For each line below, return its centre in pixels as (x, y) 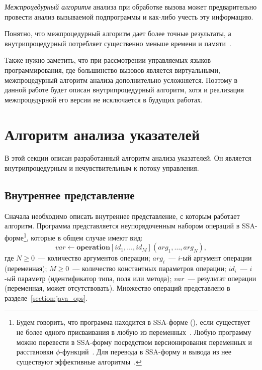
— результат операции (222, 278)
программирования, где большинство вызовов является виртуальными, (112, 70)
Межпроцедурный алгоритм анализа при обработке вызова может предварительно (131, 7)
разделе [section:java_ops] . (46, 297)
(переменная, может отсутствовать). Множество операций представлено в (117, 288)
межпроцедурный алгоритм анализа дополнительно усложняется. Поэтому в (121, 80)
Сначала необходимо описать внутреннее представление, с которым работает (122, 216)
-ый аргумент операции (216, 258)
